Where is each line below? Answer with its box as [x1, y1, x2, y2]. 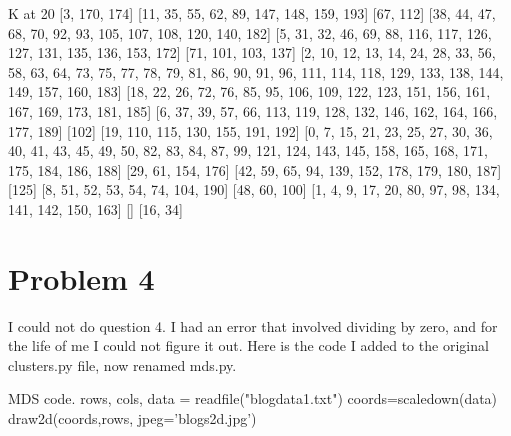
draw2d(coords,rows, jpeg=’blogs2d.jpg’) [8, 408, 257, 429]
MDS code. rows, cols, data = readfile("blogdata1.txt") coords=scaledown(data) [8, 388, 498, 409]
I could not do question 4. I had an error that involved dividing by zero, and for [8, 315, 498, 336]
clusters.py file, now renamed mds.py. [8, 354, 237, 375]
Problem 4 [8, 257, 155, 298]
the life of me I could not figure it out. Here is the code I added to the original [8, 335, 489, 356]
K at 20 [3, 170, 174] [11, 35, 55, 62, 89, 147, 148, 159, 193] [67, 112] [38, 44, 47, [8, 3, 496, 23]
